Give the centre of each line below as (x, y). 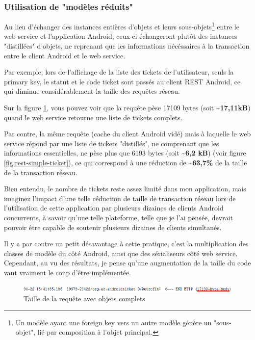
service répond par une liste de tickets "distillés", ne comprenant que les (112, 143)
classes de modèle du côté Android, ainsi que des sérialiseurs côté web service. (121, 253)
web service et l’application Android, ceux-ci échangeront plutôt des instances (121, 36)
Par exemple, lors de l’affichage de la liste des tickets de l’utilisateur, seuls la (119, 72)
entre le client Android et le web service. (65, 55)
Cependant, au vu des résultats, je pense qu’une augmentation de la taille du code (127, 263)
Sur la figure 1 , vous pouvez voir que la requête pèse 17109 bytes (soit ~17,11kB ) (127, 108)
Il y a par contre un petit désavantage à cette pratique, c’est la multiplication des (126, 244)
